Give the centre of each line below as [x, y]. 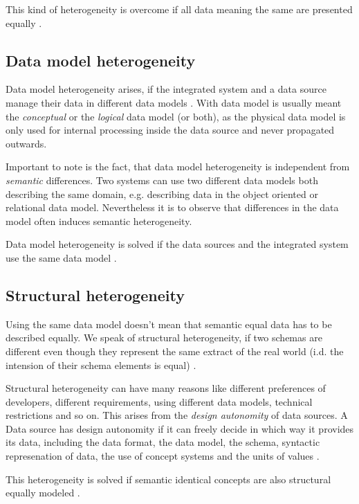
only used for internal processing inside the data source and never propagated [170, 130]
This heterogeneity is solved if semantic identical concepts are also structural [168, 479]
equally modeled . [43, 493]
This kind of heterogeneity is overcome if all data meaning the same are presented [179, 9]
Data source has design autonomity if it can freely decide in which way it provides [180, 428]
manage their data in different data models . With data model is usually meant [174, 102]
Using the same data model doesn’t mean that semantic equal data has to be [169, 324]
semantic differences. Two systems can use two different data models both [162, 180]
